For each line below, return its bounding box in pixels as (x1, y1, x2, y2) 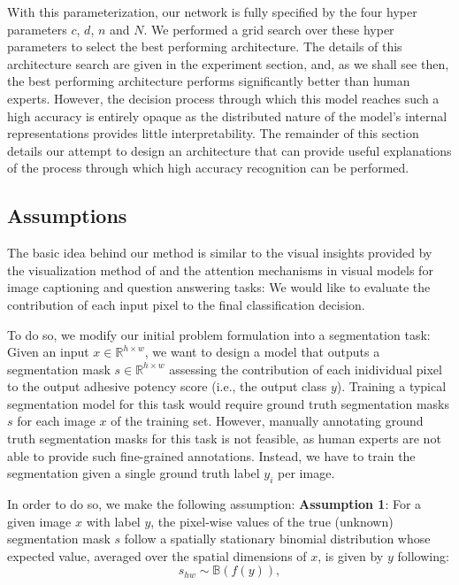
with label (86, 512, 141, 530)
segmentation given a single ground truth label (7, 464, 260, 482)
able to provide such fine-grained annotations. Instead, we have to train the (7, 446, 416, 465)
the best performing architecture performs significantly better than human (7, 72, 410, 90)
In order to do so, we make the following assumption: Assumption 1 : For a (7, 495, 422, 513)
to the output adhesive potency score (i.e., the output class (7, 377, 327, 396)
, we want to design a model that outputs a (144, 343, 380, 361)
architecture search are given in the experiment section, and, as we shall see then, (7, 54, 449, 73)
